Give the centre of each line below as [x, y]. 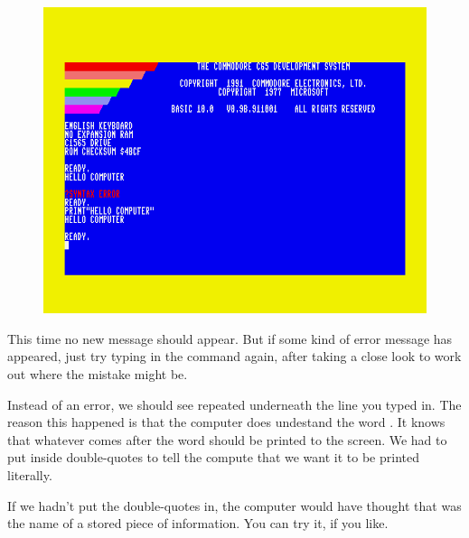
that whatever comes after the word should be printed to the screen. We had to [227, 439]
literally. [30, 474]
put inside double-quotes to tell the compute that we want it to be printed [213, 457]
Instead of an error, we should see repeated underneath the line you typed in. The [234, 404]
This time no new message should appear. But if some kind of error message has [230, 338]
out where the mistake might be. [98, 373]
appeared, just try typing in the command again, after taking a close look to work [234, 356]
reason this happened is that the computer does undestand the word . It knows [226, 422]
